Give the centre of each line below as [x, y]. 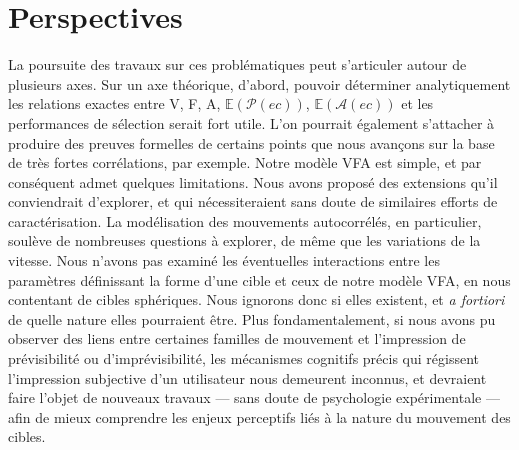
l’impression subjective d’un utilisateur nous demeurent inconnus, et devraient [247, 377]
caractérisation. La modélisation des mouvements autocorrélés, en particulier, [245, 220]
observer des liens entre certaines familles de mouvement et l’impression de [237, 338]
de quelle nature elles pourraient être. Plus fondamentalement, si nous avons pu [252, 318]
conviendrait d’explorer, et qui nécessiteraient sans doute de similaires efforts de [253, 201]
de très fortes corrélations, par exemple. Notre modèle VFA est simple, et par [245, 162]
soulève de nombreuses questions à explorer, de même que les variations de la [244, 240]
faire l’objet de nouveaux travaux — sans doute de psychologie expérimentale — [254, 397]
